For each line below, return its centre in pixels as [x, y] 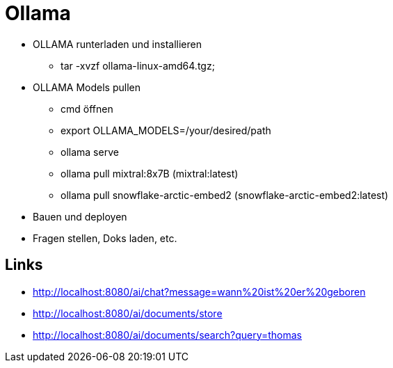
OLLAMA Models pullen [87, 87]
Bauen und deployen [80, 216]
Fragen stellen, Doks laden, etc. [105, 238]
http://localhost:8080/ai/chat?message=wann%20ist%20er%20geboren [199, 291]
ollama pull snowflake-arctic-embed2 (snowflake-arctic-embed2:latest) [225, 195]
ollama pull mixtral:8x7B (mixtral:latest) [150, 173]
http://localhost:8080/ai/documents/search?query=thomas [167, 335]
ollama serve [90, 152]
